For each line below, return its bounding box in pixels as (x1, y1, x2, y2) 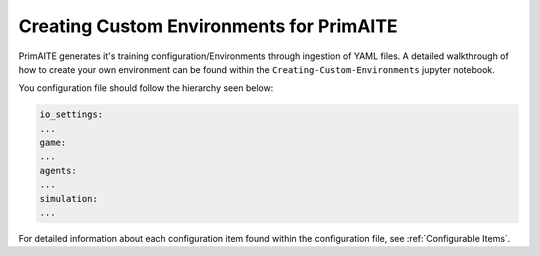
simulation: (39, 193, 99, 204)
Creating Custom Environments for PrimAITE (18, 15, 399, 37)
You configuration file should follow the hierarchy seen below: (18, 82, 274, 94)
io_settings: (39, 109, 104, 120)
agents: (39, 165, 77, 176)
